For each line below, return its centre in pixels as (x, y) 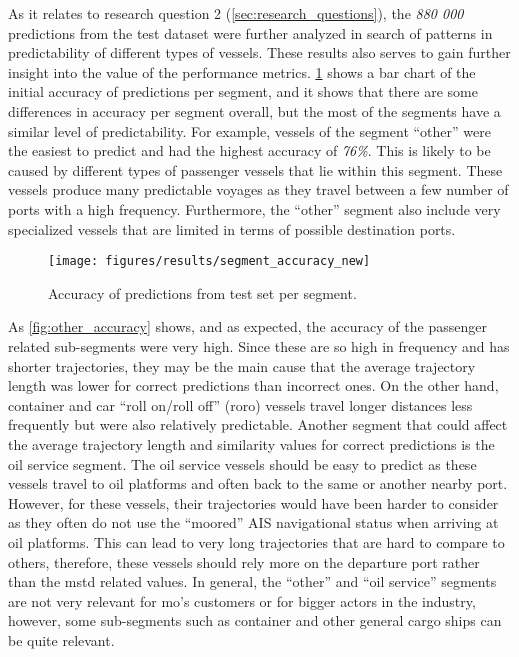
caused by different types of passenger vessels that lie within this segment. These (255, 169)
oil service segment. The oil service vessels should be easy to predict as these (242, 463)
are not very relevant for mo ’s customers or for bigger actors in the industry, (242, 600)
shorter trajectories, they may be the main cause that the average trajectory (242, 365)
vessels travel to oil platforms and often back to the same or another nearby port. (258, 483)
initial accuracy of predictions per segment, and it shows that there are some (243, 91)
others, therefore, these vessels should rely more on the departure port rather (244, 561)
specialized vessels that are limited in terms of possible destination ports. (232, 228)
